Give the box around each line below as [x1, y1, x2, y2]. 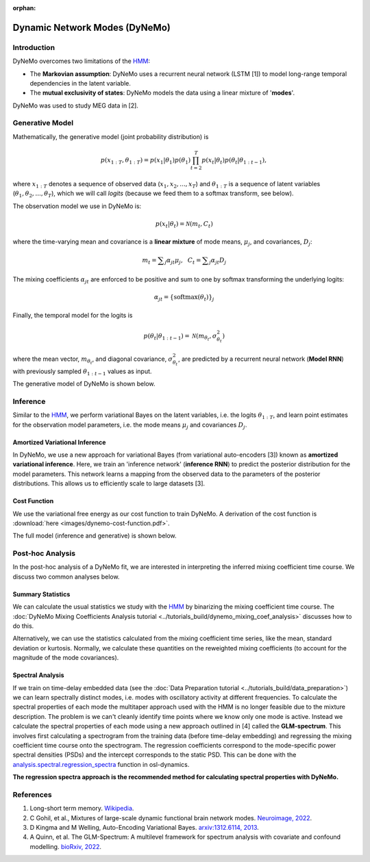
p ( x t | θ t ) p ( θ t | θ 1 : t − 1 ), [201, 156, 267, 166]
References [12, 789, 52, 799]
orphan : [12, 4, 36, 12]
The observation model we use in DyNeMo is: [12, 202, 142, 210]
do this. [12, 622, 34, 630]
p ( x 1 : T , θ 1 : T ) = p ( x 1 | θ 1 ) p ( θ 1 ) [100, 156, 191, 166]
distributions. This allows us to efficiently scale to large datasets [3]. [12, 479, 206, 487]
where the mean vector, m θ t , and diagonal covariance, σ [12, 355, 173, 366]
